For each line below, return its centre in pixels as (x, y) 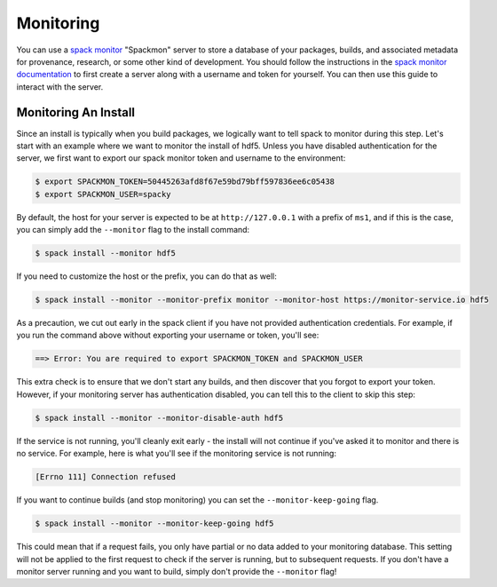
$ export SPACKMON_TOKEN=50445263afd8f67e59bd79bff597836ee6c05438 (185, 182)
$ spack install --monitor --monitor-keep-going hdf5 (154, 524)
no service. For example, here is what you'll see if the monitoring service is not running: (177, 454)
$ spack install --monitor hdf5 (106, 254)
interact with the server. (60, 87)
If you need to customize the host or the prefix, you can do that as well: (146, 276)
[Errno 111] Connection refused (106, 477)
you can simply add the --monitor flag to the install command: (133, 230)
